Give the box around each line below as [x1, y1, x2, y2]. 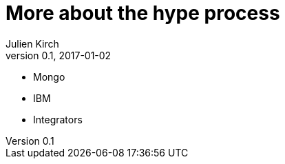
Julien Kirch [6, 37, 59, 50]
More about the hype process [6, 1, 280, 25]
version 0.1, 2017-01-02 [6, 49, 112, 61]
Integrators [33, 113, 83, 125]
